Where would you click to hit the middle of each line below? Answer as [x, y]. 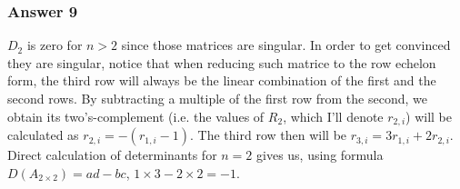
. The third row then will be [269, 135]
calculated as [43, 135]
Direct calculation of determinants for [112, 155]
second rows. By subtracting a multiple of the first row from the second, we [217, 98]
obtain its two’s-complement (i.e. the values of [136, 116]
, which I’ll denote [333, 116]
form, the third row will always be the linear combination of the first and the [222, 80]
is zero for [55, 45]
